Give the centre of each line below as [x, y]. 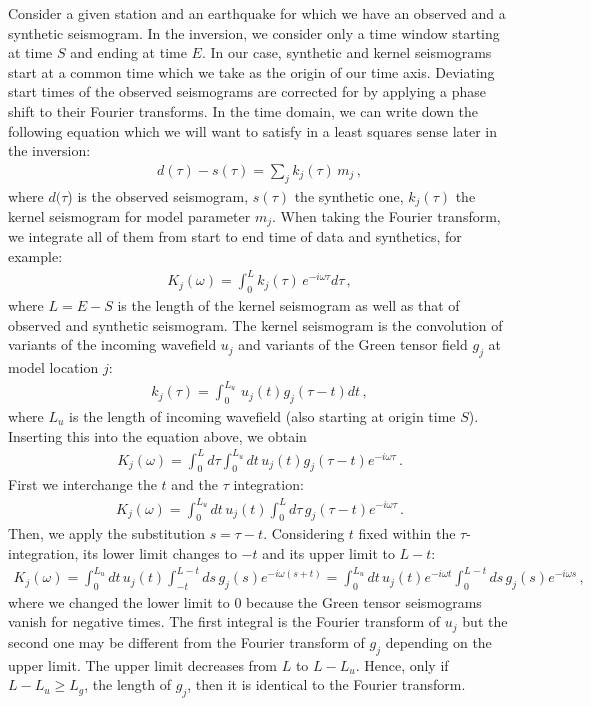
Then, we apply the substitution [106, 533]
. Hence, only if [402, 664]
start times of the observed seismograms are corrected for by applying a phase [247, 91]
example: [35, 256]
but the [485, 621]
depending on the [438, 641]
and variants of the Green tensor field [353, 344]
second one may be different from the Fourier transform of [186, 641]
